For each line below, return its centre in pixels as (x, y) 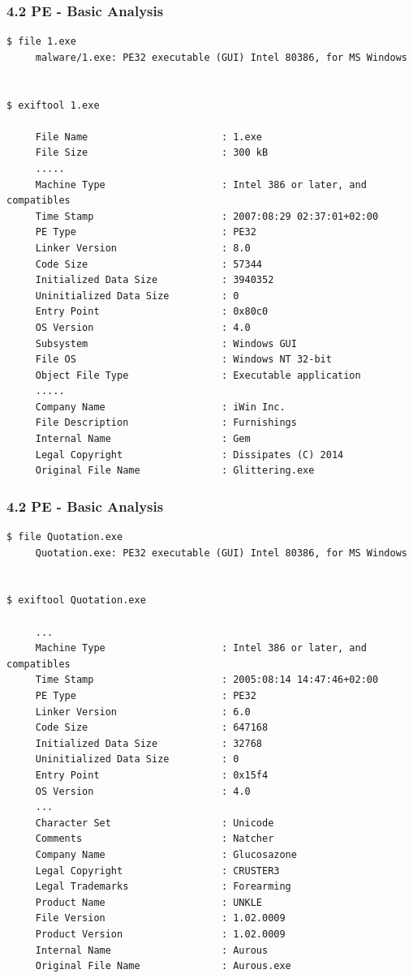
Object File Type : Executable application (198, 375)
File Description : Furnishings (166, 423)
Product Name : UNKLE (148, 902)
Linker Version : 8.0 (143, 248)
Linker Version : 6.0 (143, 712)
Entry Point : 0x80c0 (152, 312)
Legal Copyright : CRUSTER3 (157, 871)
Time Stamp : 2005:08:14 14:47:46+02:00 (207, 680)
